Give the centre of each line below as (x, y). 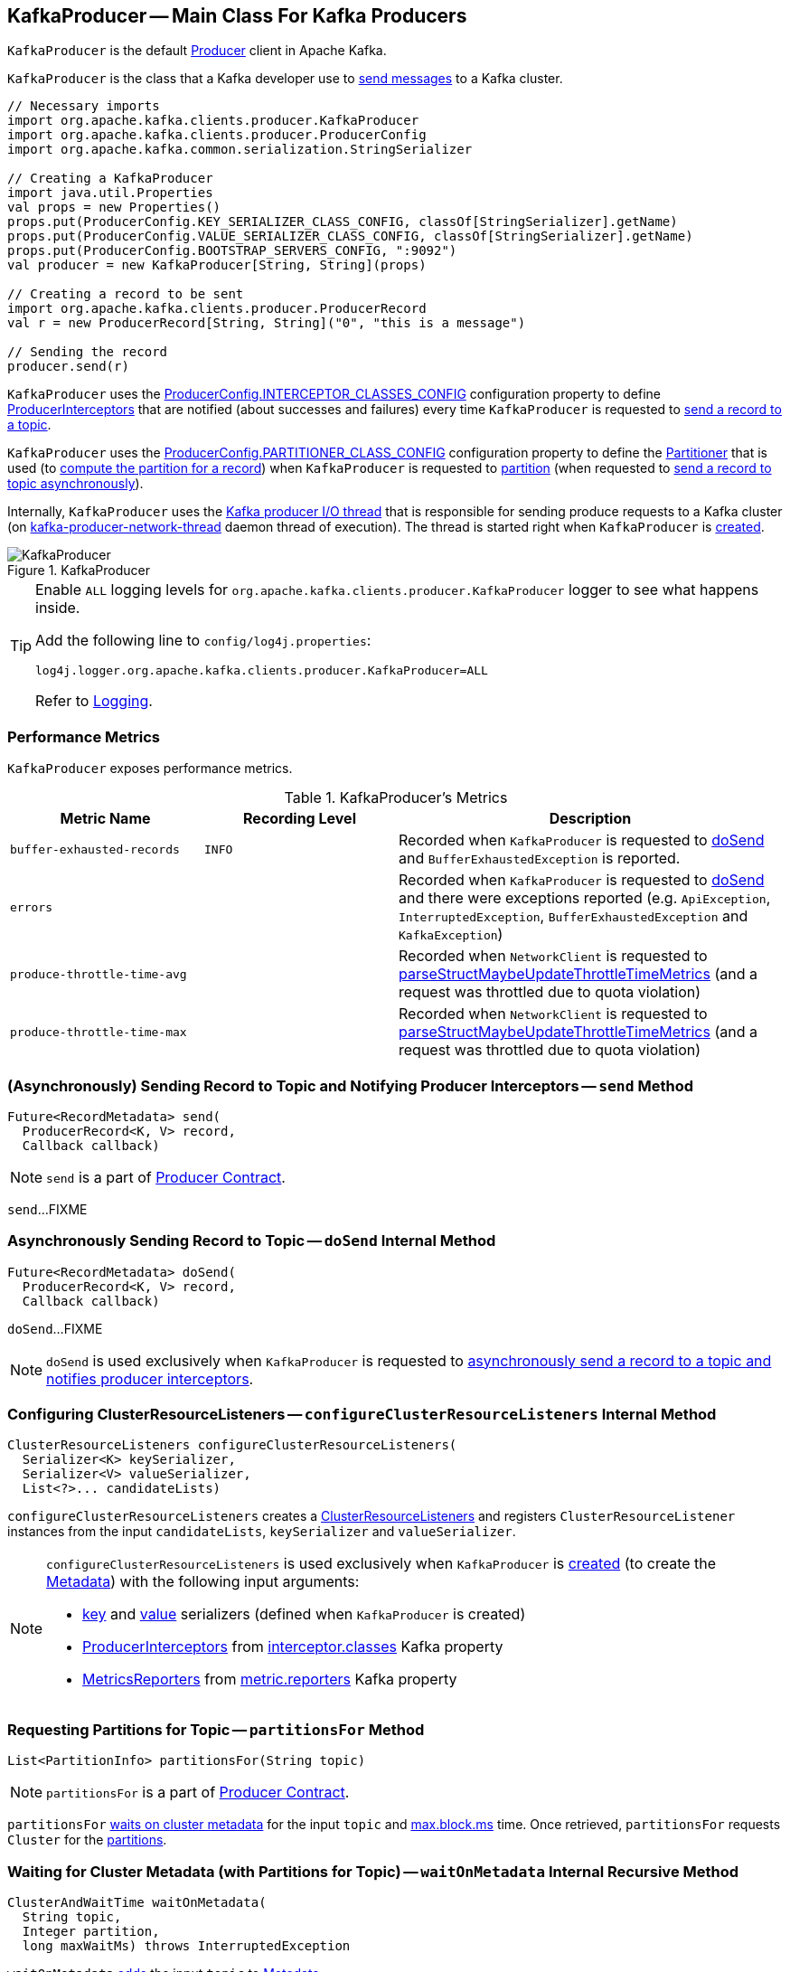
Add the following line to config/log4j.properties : (203, 641)
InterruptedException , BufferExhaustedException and (574, 916)
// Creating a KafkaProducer (110, 179)
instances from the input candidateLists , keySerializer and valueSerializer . (262, 1532)
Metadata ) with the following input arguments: (203, 1582)
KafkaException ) (451, 934)
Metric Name (105, 819)
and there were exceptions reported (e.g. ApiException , (585, 898)
